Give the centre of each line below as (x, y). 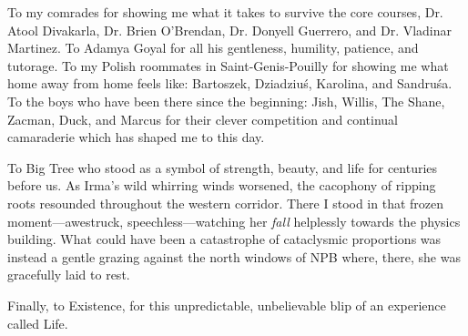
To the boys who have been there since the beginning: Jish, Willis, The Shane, (226, 101)
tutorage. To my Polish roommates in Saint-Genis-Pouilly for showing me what (228, 65)
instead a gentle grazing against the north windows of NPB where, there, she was (234, 256)
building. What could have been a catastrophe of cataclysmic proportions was (224, 239)
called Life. (38, 323)
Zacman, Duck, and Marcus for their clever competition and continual (203, 119)
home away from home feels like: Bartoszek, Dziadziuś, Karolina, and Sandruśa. (230, 83)
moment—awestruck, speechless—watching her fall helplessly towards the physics (234, 221)
